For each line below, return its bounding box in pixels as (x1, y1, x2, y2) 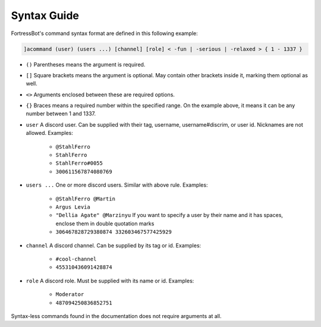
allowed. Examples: (26, 130, 74, 137)
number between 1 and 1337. (26, 110, 96, 117)
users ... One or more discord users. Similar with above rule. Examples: (26, 181, 208, 188)
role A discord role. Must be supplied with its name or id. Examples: (26, 277, 194, 284)
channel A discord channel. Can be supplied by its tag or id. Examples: (26, 241, 202, 249)
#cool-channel (55, 256, 97, 262)
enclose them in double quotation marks (55, 220, 155, 227)
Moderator (55, 291, 84, 298)
